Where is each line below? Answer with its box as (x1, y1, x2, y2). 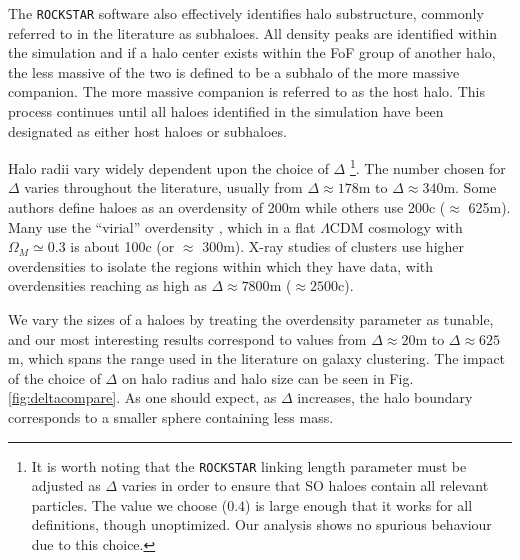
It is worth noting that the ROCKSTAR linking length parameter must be (31, 455, 467, 476)
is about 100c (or (70, 236, 175, 257)
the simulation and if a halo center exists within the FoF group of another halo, (8, 42, 496, 63)
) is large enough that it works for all (245, 494, 473, 515)
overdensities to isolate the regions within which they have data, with (8, 255, 434, 276)
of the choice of (8, 367, 101, 388)
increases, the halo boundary (297, 387, 473, 408)
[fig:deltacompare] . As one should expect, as (8, 387, 277, 408)
